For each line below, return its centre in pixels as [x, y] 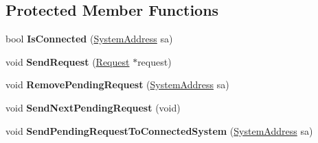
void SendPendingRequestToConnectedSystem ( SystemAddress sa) [159, 130]
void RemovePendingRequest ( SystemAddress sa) [117, 84]
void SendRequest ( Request [68, 61]
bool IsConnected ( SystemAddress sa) [89, 39]
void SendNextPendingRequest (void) [93, 107]
